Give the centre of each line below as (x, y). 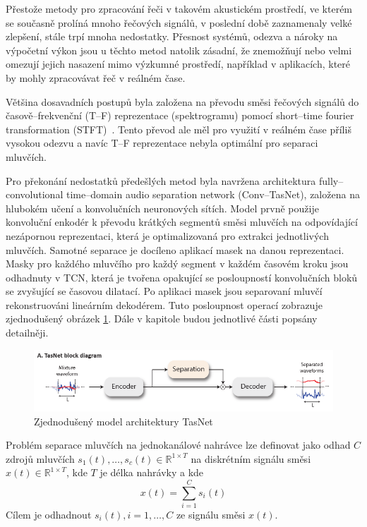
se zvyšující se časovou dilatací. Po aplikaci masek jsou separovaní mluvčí (164, 291)
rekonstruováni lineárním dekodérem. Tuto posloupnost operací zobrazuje (164, 304)
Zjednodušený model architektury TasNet (124, 421)
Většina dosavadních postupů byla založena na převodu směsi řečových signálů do (182, 101)
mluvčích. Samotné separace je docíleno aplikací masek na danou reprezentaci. (175, 249)
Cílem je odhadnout (49, 515)
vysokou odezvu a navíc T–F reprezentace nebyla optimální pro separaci (162, 143)
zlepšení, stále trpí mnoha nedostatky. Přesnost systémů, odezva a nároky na (172, 36)
